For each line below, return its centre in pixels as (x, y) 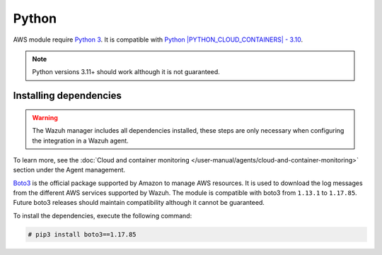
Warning (45, 117)
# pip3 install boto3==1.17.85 (82, 234)
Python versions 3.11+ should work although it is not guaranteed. (126, 72)
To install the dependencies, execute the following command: (103, 215)
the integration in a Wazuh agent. (80, 141)
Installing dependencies (67, 96)
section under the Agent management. (69, 170)
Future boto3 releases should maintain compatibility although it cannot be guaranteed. (139, 203)
